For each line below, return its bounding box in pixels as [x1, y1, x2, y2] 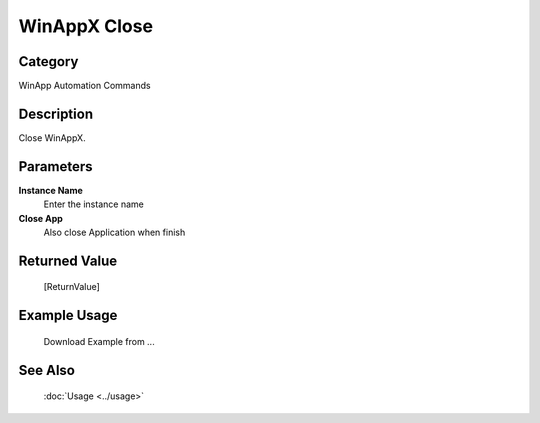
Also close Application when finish [43, 226, 186, 239]
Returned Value [18, 252, 118, 269]
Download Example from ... [43, 335, 155, 347]
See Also [18, 361, 75, 379]
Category [18, 53, 79, 70]
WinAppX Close [18, 15, 154, 37]
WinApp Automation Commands [18, 80, 151, 92]
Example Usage [18, 307, 118, 324]
